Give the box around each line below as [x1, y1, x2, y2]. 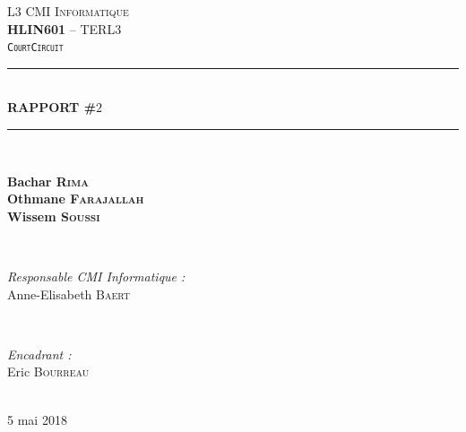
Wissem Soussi [7, 206, 100, 225]
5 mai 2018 [7, 410, 67, 428]
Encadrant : [7, 344, 72, 363]
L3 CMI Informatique [7, 2, 129, 20]
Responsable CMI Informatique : [7, 267, 186, 285]
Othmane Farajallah [7, 189, 144, 208]
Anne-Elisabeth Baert [7, 284, 131, 303]
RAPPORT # [7, 98, 97, 117]
